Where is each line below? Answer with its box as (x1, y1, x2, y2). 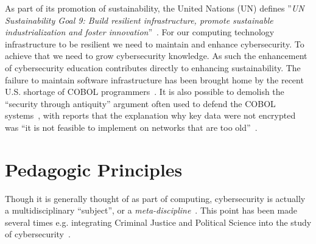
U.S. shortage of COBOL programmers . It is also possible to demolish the (5, 85, 284, 98)
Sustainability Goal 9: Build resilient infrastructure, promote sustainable (5, 13, 273, 26)
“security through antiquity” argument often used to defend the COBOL (5, 97, 276, 110)
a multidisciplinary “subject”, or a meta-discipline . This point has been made (5, 204, 298, 217)
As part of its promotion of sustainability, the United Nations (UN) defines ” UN (5, 2, 304, 14)
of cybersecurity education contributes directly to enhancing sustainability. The (5, 61, 301, 74)
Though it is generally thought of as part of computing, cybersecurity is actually (5, 192, 306, 204)
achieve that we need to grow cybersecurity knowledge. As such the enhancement (5, 49, 307, 62)
